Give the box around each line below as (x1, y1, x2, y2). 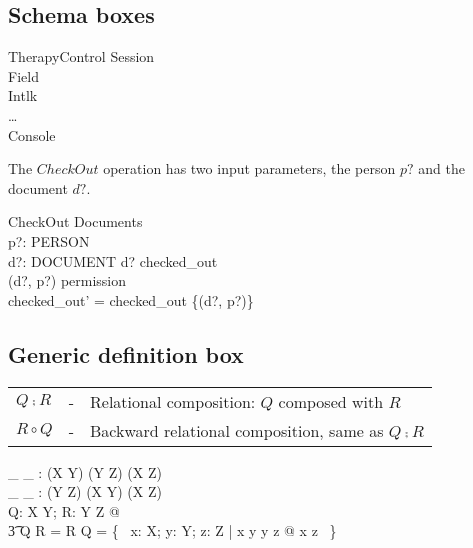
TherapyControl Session (8, 46, 155, 67)
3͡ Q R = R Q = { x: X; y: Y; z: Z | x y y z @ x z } (8, 520, 337, 541)
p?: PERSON (8, 230, 90, 251)
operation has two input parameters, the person (103, 158, 396, 179)
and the (418, 158, 465, 179)
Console (8, 124, 56, 145)
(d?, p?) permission (8, 270, 127, 291)
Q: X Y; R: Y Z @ (8, 500, 120, 521)
